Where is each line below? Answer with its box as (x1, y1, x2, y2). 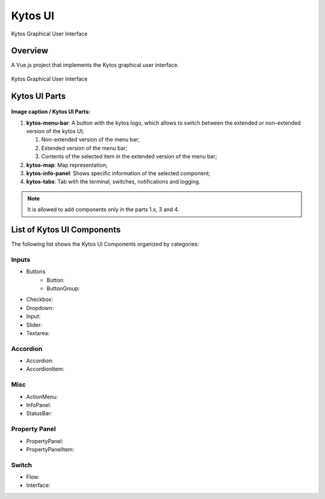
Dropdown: (26, 304, 54, 311)
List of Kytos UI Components (11, 225, 121, 235)
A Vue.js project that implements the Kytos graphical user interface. (11, 61, 179, 69)
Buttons (26, 268, 46, 275)
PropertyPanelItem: (26, 445, 75, 453)
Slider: (26, 321, 42, 328)
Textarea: (26, 329, 50, 336)
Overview (11, 46, 49, 56)
